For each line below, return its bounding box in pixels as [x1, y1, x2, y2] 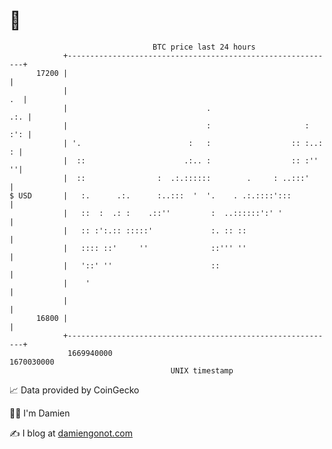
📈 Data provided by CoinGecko [9, 384, 140, 396]
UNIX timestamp [170, 365, 234, 376]
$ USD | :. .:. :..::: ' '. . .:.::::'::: [9, 190, 292, 201]
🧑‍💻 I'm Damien [9, 407, 71, 419]
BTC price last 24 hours [152, 42, 256, 52]
